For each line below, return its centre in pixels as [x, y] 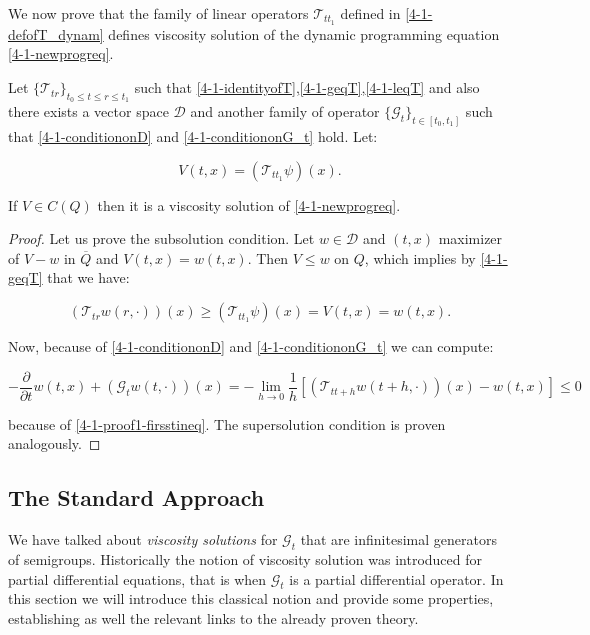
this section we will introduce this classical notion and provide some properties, [251, 598]
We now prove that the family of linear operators [158, 13]
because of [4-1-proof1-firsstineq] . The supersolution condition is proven [227, 423]
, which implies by [420, 257]
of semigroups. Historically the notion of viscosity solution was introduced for [245, 558]
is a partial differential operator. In [396, 578]
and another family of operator [285, 111]
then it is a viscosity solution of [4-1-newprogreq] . [249, 204]
